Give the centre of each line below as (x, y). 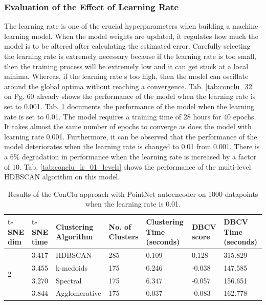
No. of (120, 226)
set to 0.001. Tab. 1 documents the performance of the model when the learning (129, 106)
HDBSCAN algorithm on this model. (62, 177)
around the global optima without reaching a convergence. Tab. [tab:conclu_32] (129, 86)
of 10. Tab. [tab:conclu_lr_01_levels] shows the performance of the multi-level (128, 166)
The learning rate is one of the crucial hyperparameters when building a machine (131, 26)
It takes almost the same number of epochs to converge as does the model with (128, 126)
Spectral (69, 280)
